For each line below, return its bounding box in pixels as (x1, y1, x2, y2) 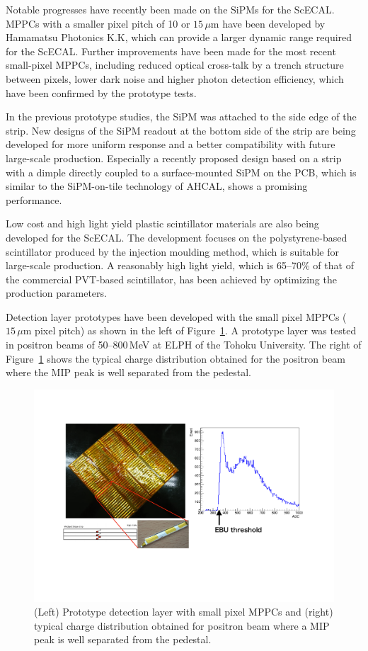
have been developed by (222, 16, 326, 30)
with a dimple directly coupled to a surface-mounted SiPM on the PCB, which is (6, 164, 357, 179)
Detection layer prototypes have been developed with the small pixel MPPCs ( (6, 309, 347, 324)
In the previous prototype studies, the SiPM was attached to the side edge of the (6, 109, 357, 124)
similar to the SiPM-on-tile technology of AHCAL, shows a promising (6, 179, 308, 193)
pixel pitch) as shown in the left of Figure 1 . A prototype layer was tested (35, 323, 357, 338)
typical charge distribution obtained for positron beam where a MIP (34, 618, 330, 633)
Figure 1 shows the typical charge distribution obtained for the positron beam (6, 351, 345, 366)
